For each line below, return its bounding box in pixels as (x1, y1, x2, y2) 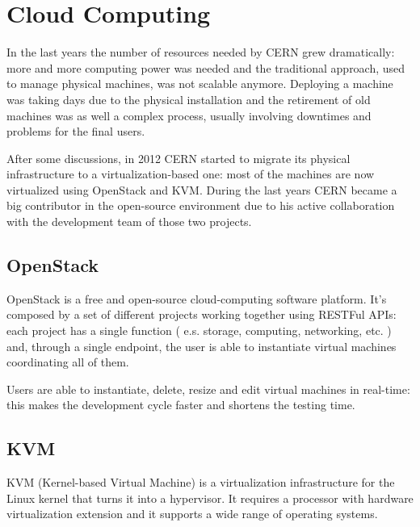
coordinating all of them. (6, 353, 129, 370)
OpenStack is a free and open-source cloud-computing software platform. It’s (6, 290, 387, 307)
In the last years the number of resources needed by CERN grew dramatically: (6, 44, 395, 61)
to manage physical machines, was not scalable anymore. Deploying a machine (6, 75, 393, 92)
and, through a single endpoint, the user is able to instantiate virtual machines (6, 337, 397, 354)
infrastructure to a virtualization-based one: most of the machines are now (6, 165, 375, 182)
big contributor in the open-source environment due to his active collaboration (6, 197, 395, 214)
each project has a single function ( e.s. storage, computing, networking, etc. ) (6, 322, 392, 339)
